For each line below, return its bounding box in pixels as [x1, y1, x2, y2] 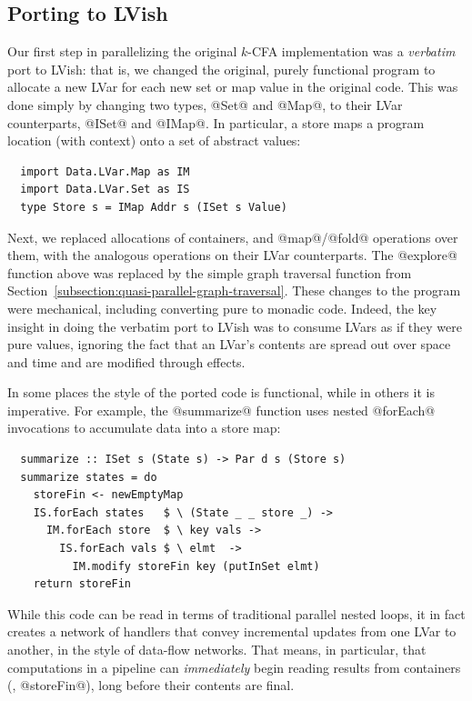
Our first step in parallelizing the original [7, 42, 237, 61]
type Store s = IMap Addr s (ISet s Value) [20, 200, 287, 214]
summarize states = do [20, 470, 157, 484]
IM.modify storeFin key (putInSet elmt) [72, 559, 320, 573]
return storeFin [33, 577, 132, 591]
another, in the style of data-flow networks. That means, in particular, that [7, 640, 427, 659]
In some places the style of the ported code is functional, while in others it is [7, 383, 435, 402]
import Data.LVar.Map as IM [20, 165, 190, 178]
